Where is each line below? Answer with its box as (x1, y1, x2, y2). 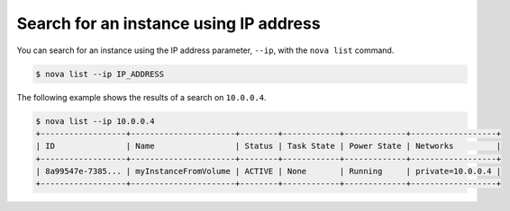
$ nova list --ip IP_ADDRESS (35, 68, 165, 79)
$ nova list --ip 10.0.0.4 (35, 116, 155, 126)
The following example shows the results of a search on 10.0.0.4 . (16, 92, 267, 102)
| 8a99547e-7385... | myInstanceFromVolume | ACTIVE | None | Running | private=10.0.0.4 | (35, 166, 502, 177)
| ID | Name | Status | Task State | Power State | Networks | (35, 141, 502, 152)
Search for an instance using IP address (16, 13, 321, 33)
